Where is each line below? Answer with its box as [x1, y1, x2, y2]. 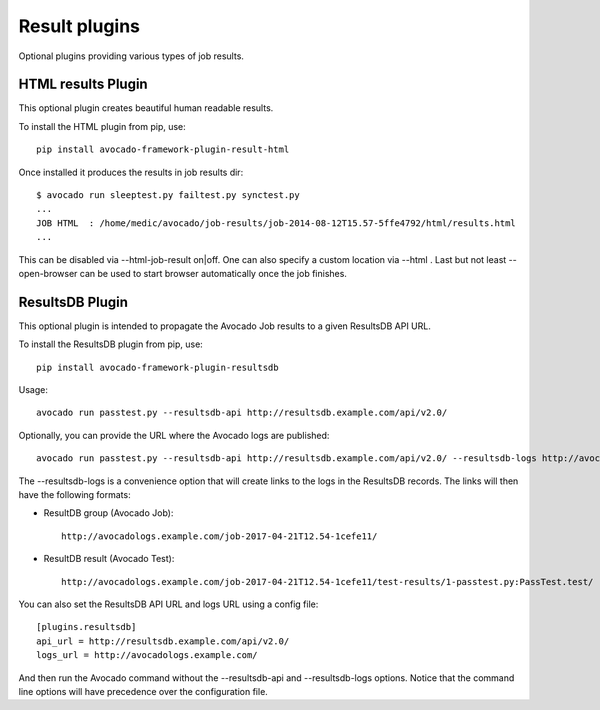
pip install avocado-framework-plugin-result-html [36, 144, 290, 155]
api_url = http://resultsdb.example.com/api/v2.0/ [36, 635, 290, 647]
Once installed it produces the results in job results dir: [18, 166, 244, 178]
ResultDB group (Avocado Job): [43, 507, 174, 519]
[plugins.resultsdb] [36, 621, 137, 633]
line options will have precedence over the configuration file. [18, 685, 269, 697]
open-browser [18, 267, 78, 279]
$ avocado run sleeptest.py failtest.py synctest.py [36, 190, 300, 201]
